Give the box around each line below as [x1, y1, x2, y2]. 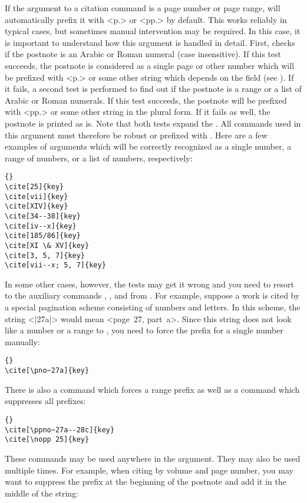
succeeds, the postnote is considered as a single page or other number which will [5, 59, 295, 71]
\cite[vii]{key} [5, 192, 68, 201]
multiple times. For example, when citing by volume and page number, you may [5, 464, 293, 476]
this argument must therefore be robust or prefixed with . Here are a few [5, 128, 268, 141]
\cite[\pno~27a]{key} [5, 366, 90, 375]
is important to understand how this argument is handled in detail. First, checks [5, 36, 295, 48]
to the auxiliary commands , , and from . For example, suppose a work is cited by [5, 289, 300, 302]
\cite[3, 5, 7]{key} [5, 251, 85, 260]
